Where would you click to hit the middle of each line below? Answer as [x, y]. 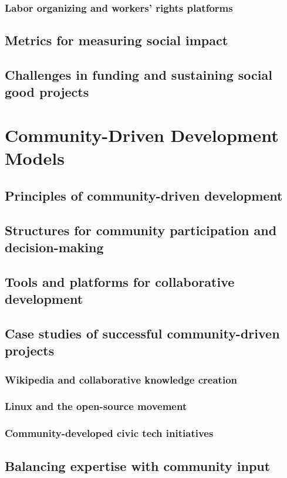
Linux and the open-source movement [96, 406]
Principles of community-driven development [144, 195]
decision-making [54, 247]
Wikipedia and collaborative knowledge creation [121, 379]
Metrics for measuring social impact [117, 40]
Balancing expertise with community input [138, 465]
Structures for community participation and [141, 230]
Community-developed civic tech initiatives [109, 433]
